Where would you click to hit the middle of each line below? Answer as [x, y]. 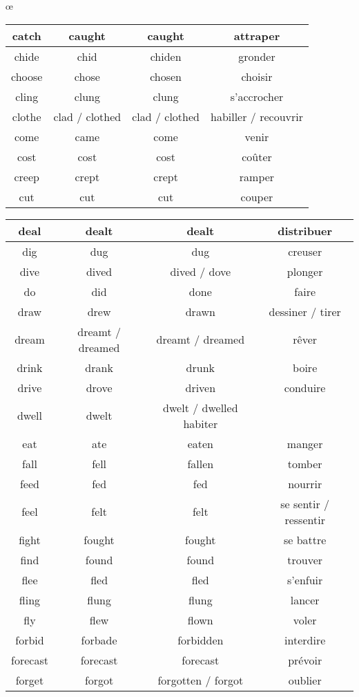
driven [201, 387]
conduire [305, 387]
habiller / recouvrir [256, 116]
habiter [201, 423]
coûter [257, 156]
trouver [305, 559]
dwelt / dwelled [201, 407]
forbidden [201, 640]
